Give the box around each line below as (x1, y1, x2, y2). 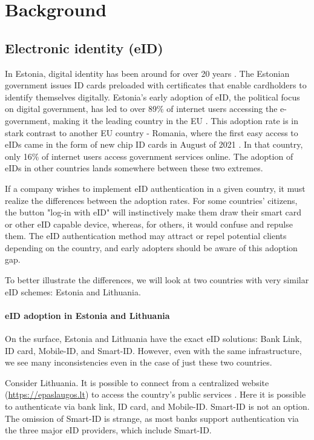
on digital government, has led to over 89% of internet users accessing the (5, 102, 278, 115)
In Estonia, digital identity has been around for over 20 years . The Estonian (5, 67, 290, 79)
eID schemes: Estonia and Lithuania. (5, 285, 141, 298)
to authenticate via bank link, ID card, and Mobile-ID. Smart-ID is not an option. (5, 400, 310, 413)
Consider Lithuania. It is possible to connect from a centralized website (5, 376, 269, 389)
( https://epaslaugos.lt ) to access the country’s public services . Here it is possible (5, 388, 306, 401)
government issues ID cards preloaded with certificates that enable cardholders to (5, 79, 307, 91)
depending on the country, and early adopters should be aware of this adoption (5, 241, 298, 254)
